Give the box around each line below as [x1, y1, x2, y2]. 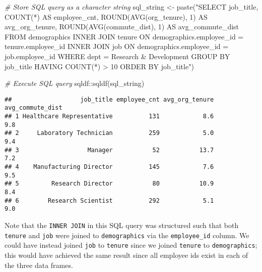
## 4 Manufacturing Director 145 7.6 [5, 163, 214, 170]
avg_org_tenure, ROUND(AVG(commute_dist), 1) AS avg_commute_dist [5, 21, 239, 32]
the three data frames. [5, 259, 73, 270]
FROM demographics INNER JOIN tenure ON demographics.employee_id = [5, 31, 244, 41]
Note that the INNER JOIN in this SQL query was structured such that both [5, 219, 239, 230]
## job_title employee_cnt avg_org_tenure [5, 96, 214, 103]
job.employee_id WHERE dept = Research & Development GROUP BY [5, 51, 230, 61]
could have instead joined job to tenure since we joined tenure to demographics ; [5, 240, 257, 250]
